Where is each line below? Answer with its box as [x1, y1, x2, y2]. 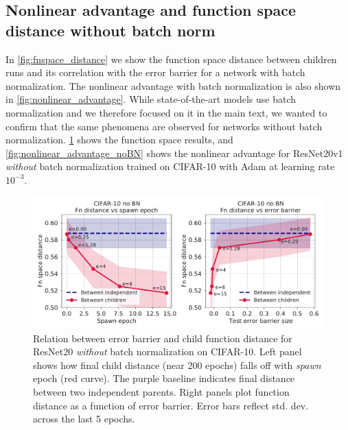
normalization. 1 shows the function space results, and [5, 132, 233, 147]
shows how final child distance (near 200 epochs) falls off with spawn [33, 357, 321, 372]
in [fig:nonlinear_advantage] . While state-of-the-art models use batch [5, 92, 297, 106]
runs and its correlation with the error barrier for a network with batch [5, 65, 305, 80]
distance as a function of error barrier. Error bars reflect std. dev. [33, 398, 309, 412]
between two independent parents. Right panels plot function [33, 385, 290, 399]
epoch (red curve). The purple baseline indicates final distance [33, 371, 295, 385]
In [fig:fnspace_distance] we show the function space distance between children [5, 51, 337, 66]
